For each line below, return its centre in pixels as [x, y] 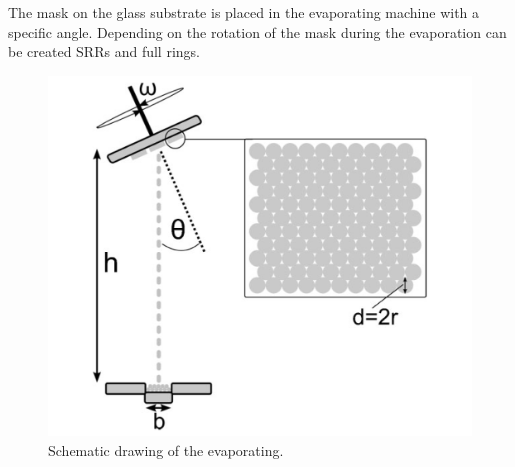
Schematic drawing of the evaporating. [166, 450]
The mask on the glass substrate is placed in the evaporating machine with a [244, 12]
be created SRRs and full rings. [104, 51]
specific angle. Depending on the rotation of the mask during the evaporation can [257, 31]
